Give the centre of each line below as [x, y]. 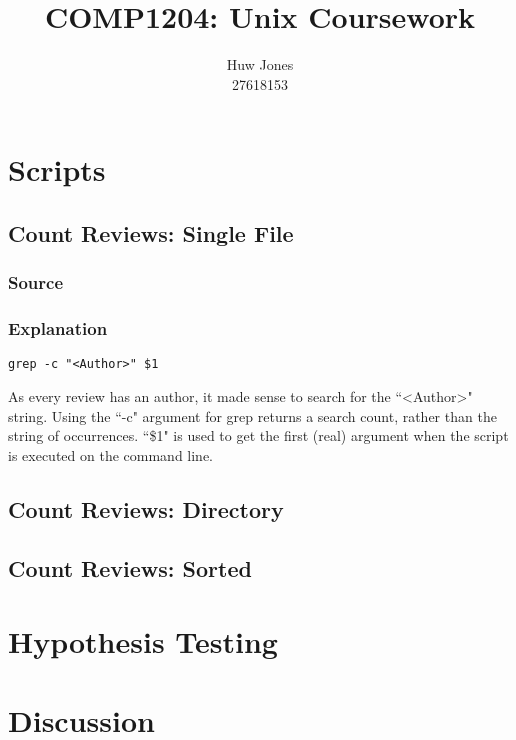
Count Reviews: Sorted [130, 567]
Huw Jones [260, 64]
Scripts [57, 169]
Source [36, 282]
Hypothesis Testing [143, 641]
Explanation [58, 328]
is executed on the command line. [111, 454]
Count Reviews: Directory [146, 508]
